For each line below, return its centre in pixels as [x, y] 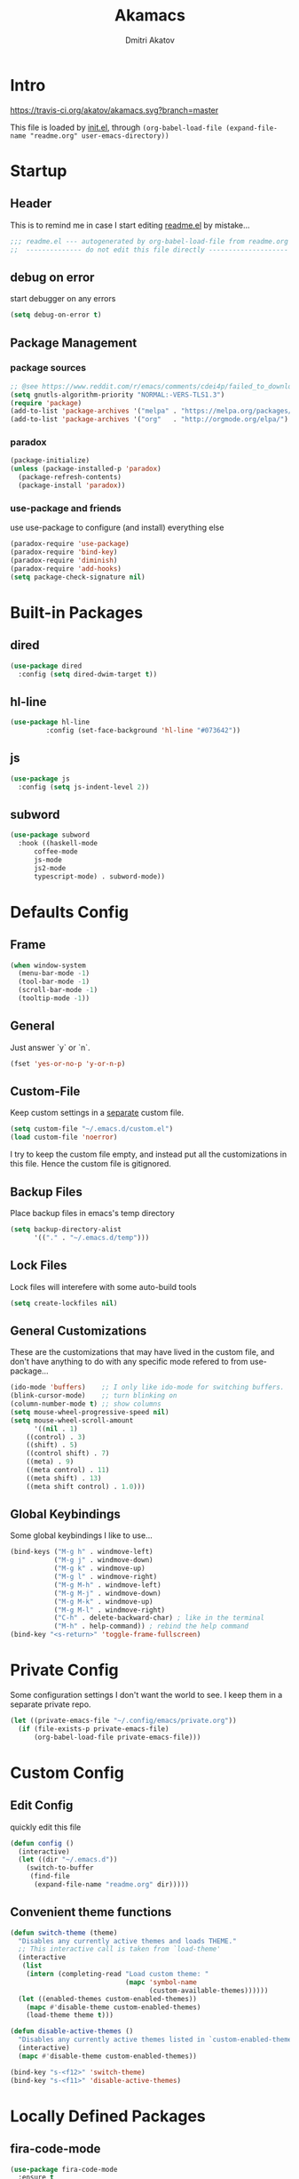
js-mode [48, 860]
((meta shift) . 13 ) [64, 1478]
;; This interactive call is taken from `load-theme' [119, 1949]
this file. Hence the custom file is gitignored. [91, 1164]
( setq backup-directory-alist [66, 1230]
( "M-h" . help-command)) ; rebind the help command [151, 1626]
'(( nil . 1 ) [55, 1429]
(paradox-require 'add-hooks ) [66, 569]
